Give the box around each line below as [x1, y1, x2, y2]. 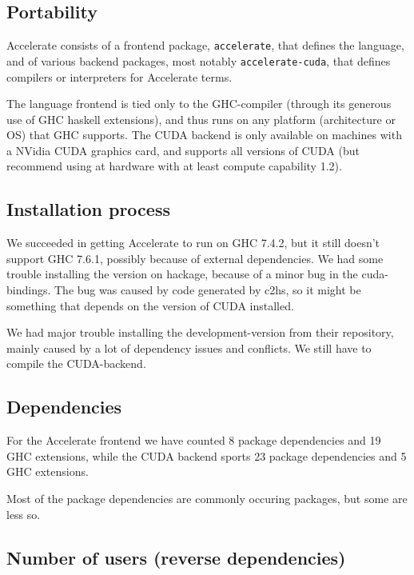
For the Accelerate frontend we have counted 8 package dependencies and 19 [6, 432, 381, 449]
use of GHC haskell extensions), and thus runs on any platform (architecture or [6, 110, 396, 127]
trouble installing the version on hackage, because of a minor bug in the [6, 266, 358, 282]
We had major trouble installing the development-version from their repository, [6, 324, 394, 341]
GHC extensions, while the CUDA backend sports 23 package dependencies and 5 [6, 447, 407, 464]
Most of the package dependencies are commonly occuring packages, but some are [6, 490, 408, 507]
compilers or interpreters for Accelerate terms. [6, 68, 233, 85]
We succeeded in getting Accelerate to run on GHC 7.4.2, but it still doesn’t [6, 234, 380, 251]
